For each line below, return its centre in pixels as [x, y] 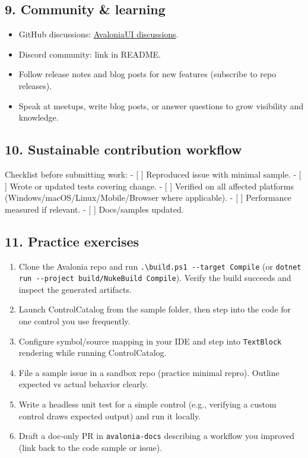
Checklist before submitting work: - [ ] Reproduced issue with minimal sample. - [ [153, 174]
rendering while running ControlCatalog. [93, 353]
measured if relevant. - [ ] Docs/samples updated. [94, 209]
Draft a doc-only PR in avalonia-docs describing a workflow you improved [156, 436]
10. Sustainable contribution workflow [123, 149]
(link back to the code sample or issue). [91, 447]
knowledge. [39, 117]
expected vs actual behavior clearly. [83, 384]
